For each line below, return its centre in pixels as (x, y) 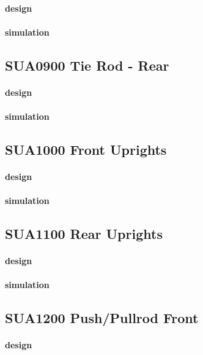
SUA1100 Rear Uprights (84, 234)
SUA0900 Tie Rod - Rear (87, 65)
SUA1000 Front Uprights (86, 149)
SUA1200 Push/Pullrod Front (102, 318)
